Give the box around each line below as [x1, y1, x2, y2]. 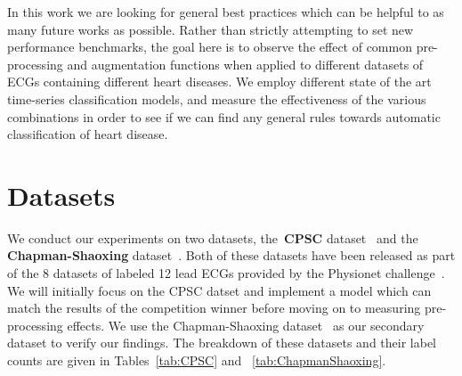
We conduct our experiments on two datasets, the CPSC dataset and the [7, 228, 418, 247]
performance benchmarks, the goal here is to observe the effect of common [7, 37, 412, 56]
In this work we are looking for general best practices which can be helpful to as [7, 3, 444, 20]
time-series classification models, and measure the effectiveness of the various [7, 89, 426, 108]
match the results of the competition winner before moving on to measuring [7, 298, 421, 317]
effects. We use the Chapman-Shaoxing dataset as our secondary [67, 315, 425, 334]
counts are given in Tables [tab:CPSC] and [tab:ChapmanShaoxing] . [7, 351, 386, 370]
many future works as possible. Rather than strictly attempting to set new [7, 20, 414, 38]
